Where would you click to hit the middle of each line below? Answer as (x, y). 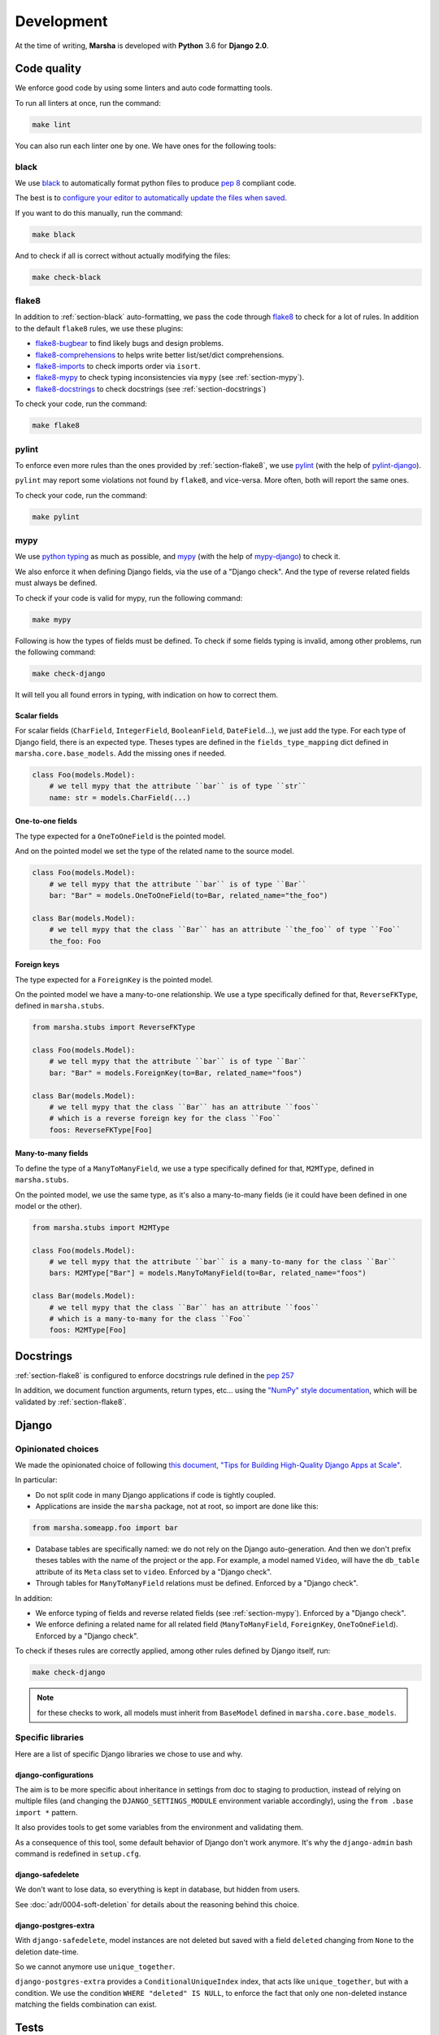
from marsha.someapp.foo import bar (105, 1528)
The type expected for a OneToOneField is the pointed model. (121, 836)
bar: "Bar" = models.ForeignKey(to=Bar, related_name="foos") (176, 1073)
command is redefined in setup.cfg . (78, 1853)
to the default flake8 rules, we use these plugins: (99, 328)
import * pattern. (46, 1812)
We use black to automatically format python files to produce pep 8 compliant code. (156, 182)
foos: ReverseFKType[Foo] (101, 1130)
